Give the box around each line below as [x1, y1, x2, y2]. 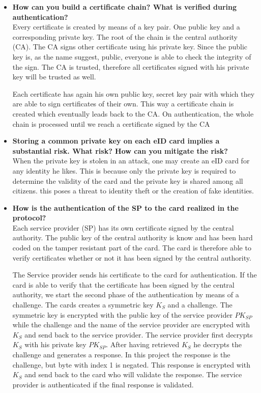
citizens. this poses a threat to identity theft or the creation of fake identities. [12, 185, 254, 196]
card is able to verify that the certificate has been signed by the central [12, 279, 235, 290]
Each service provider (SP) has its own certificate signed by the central [12, 222, 234, 233]
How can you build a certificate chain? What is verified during [12, 2, 237, 12]
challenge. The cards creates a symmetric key [12, 299, 154, 310]
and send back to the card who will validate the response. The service [24, 369, 242, 380]
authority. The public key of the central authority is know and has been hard [12, 232, 253, 243]
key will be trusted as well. [12, 71, 96, 82]
